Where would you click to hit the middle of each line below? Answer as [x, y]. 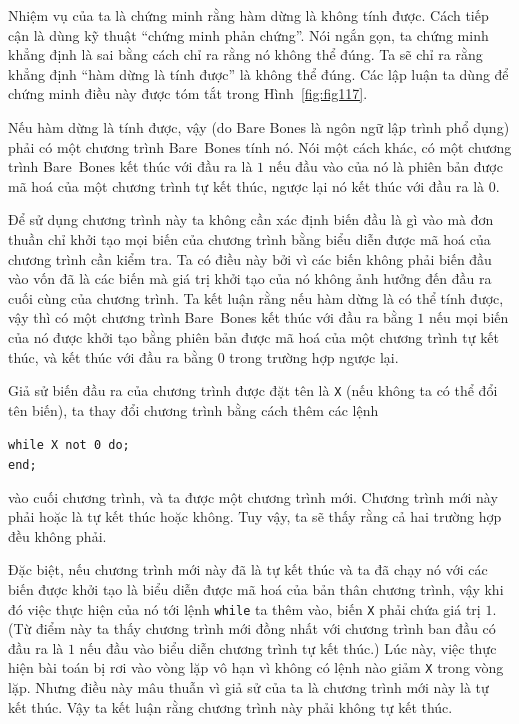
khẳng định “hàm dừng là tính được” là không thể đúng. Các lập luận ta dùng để [258, 73]
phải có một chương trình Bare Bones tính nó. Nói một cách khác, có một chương [260, 146]
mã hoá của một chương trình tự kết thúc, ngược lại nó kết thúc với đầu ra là [246, 185]
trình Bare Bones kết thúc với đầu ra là [130, 166]
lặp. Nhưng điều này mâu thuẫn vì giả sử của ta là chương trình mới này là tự [248, 687]
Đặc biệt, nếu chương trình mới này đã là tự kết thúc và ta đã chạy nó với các [248, 569]
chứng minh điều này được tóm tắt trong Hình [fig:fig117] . [188, 93]
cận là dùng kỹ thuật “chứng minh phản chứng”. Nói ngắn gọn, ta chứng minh [248, 34]
